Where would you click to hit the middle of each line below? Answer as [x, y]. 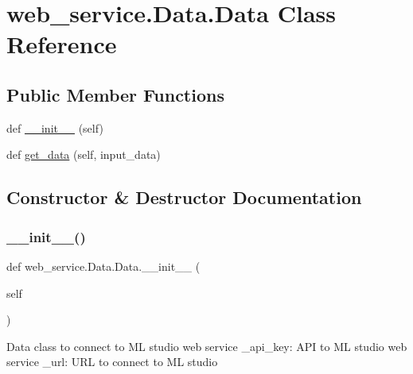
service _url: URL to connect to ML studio [112, 362]
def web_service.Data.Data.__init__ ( [103, 266]
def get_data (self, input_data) [84, 154]
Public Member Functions [115, 94]
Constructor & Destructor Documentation [184, 197]
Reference [62, 44]
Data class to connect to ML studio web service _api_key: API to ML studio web [207, 346]
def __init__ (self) [55, 127]
